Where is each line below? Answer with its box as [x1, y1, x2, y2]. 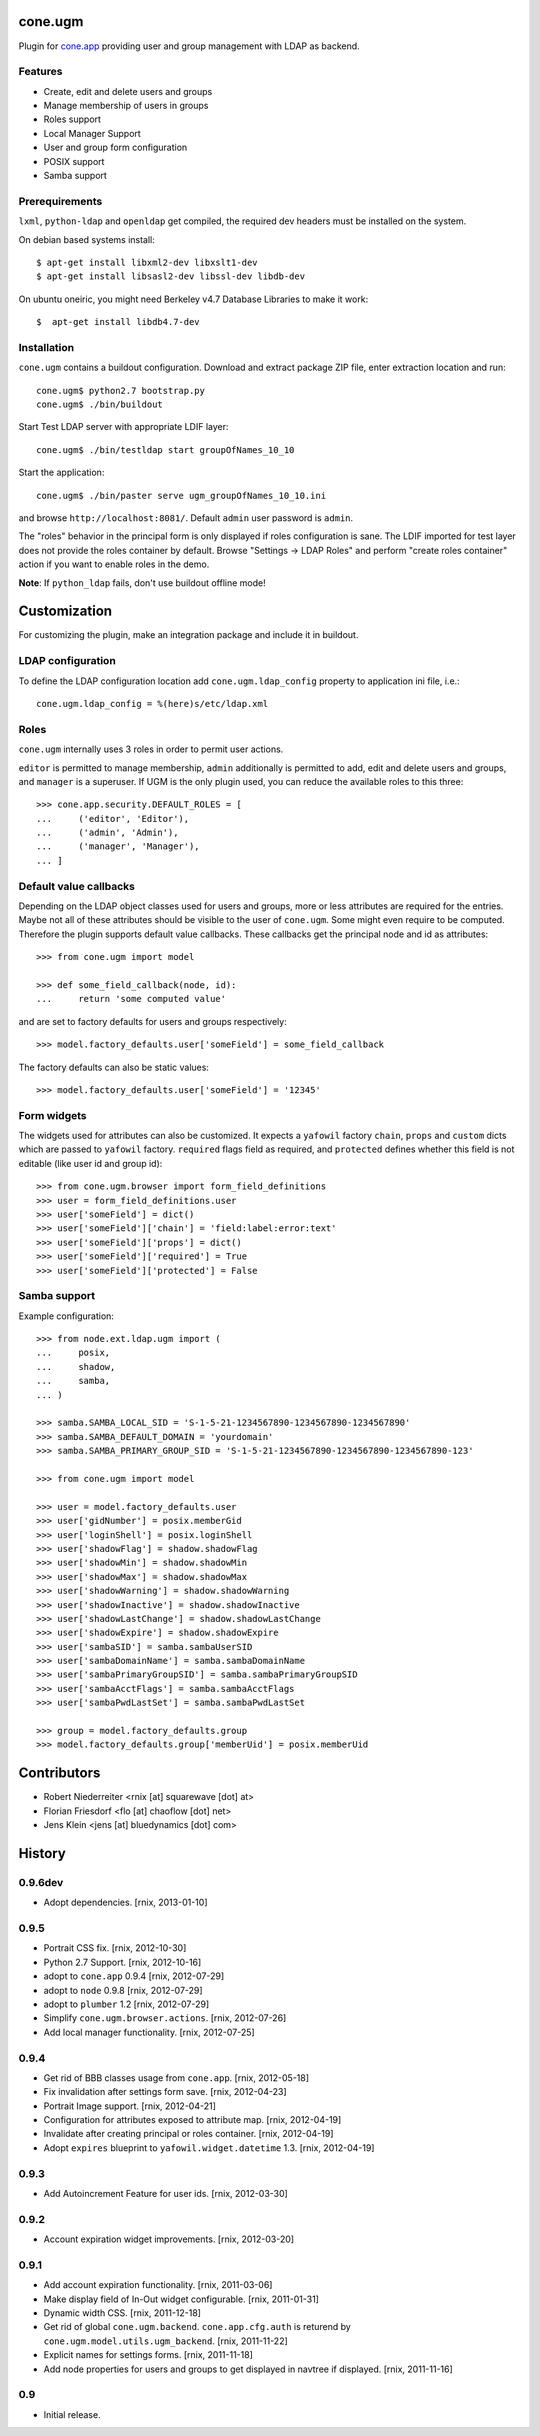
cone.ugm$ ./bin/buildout [36, 399, 164, 410]
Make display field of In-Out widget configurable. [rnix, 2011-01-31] [43, 2293, 320, 2305]
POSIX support [43, 155, 105, 167]
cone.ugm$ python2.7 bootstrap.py [36, 385, 205, 396]
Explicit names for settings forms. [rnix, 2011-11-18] [43, 2349, 254, 2361]
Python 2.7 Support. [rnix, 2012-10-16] [43, 1956, 202, 1968]
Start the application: [18, 466, 105, 479]
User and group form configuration [43, 141, 188, 154]
